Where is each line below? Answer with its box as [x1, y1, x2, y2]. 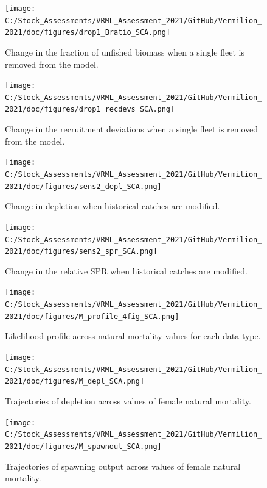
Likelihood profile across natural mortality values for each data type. [5, 329, 261, 342]
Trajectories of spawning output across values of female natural [5, 459, 241, 472]
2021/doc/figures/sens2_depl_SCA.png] [5, 182, 162, 191]
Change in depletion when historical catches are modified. [5, 199, 220, 212]
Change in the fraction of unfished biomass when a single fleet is [5, 45, 244, 58]
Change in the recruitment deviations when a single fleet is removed [5, 123, 258, 135]
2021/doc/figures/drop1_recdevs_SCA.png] [5, 105, 175, 114]
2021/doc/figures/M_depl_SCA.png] [5, 377, 145, 386]
